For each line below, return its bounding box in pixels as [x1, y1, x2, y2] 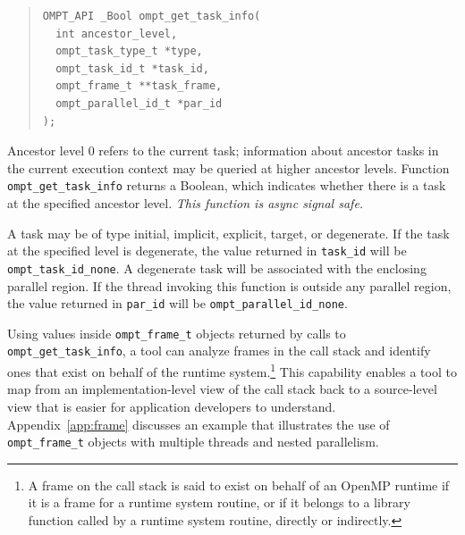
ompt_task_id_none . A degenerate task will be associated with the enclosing [7, 258, 427, 277]
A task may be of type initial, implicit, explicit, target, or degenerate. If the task [7, 223, 450, 242]
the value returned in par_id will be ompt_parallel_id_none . [7, 294, 348, 313]
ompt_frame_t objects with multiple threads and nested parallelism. [7, 432, 379, 451]
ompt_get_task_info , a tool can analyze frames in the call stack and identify [7, 341, 431, 360]
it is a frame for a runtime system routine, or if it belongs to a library [28, 493, 410, 512]
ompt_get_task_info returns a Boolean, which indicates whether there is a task [7, 176, 446, 195]
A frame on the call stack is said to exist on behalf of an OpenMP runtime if [28, 475, 450, 494]
